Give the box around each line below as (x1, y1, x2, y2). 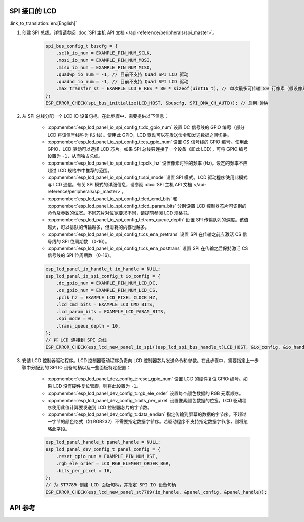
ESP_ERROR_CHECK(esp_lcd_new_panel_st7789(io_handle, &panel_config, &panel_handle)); (45, 489, 268, 495)
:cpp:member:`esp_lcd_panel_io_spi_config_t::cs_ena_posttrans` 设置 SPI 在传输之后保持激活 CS (47, 245, 248, 251)
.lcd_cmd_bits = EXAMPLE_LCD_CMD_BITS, (56, 302, 156, 307)
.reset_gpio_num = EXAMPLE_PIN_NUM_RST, (56, 453, 158, 459)
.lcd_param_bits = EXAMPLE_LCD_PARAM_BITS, (56, 309, 166, 314)
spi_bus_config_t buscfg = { (45, 43, 118, 49)
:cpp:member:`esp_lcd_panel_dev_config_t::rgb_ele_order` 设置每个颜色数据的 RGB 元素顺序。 (47, 390, 244, 396)
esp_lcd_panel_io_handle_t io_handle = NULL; (45, 266, 161, 272)
